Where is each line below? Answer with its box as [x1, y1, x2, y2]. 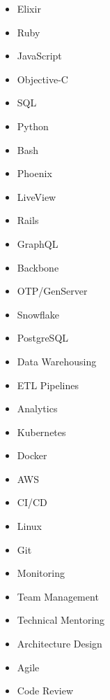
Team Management [17, 589, 99, 603]
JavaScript [17, 48, 62, 63]
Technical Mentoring [17, 612, 105, 627]
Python [17, 118, 49, 133]
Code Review [17, 683, 74, 698]
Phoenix [17, 166, 52, 181]
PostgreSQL [17, 330, 69, 345]
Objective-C [17, 71, 68, 86]
